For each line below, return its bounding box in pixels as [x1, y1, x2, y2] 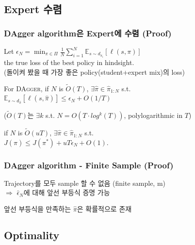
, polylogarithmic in [124, 110, 183, 120]
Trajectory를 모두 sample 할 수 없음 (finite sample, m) [4, 178, 166, 188]
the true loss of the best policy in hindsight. [4, 57, 134, 67]
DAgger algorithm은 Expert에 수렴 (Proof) [4, 27, 172, 39]
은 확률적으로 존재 [77, 204, 132, 214]
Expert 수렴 [4, 1, 62, 16]
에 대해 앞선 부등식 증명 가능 [23, 187, 110, 197]
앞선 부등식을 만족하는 [4, 204, 71, 214]
